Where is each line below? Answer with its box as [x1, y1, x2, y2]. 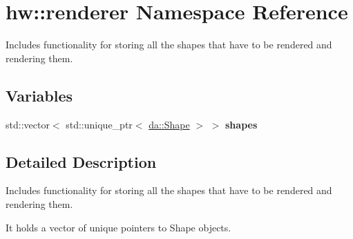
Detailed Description [6, 151, 157, 172]
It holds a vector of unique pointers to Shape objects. [6, 220, 231, 234]
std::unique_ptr [66, 117, 133, 131]
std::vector [6, 117, 50, 131]
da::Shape [149, 117, 190, 131]
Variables [6, 84, 73, 106]
